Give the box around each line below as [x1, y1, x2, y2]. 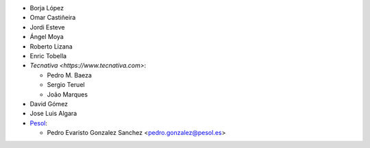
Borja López [29, 4, 64, 12]
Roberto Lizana [29, 42, 73, 51]
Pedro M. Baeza [47, 71, 92, 79]
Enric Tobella [29, 51, 67, 60]
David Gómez [29, 99, 69, 108]
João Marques [47, 90, 88, 99]
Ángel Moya [29, 33, 64, 41]
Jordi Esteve [29, 23, 65, 31]
